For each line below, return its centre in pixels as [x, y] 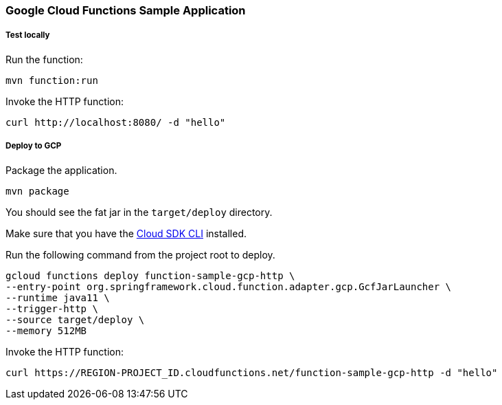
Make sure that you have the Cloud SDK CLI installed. [126, 233]
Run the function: [44, 59]
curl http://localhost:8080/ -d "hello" [116, 122]
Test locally [28, 35]
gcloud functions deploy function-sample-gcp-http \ [150, 275]
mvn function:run [52, 80]
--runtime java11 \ [58, 297]
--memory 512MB [46, 330]
